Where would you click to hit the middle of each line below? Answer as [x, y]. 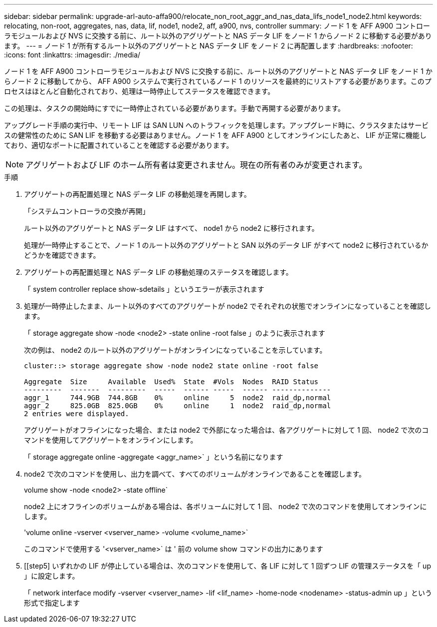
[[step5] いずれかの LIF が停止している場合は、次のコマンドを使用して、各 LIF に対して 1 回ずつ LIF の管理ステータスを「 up [227, 566]
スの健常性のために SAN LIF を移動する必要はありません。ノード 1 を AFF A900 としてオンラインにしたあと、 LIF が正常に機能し [215, 135]
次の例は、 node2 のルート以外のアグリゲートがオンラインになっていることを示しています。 [175, 350]
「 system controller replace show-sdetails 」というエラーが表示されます [144, 289]
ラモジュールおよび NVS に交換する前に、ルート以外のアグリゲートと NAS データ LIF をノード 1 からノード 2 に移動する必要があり [218, 36]
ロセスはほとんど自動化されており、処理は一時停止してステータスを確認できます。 [139, 91]
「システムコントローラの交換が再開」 [87, 211]
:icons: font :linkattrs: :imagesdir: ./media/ [72, 55]
